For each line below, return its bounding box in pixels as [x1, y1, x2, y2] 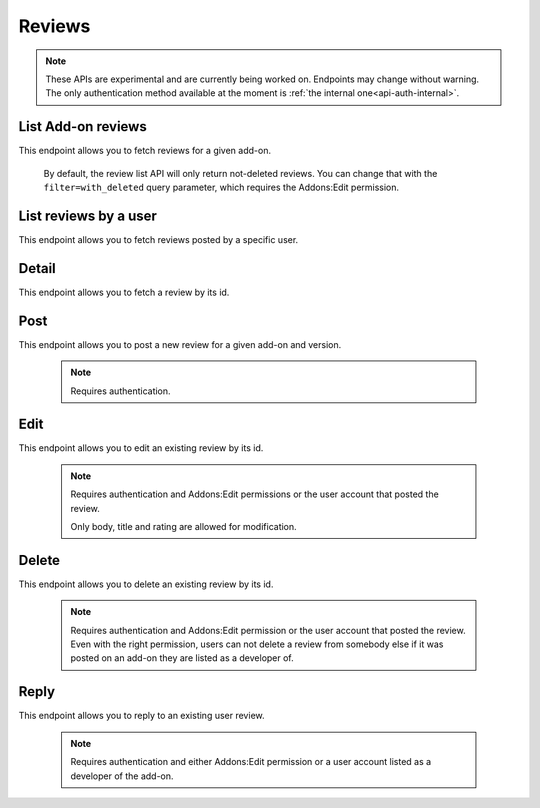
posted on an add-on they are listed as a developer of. [70, 652, 294, 664]
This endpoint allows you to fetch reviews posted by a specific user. [18, 233, 299, 245]
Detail [18, 260, 57, 277]
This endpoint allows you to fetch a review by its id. [18, 286, 230, 298]
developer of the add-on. [70, 770, 174, 782]
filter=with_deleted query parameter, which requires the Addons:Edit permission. [43, 181, 400, 194]
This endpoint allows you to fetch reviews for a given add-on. [18, 145, 272, 157]
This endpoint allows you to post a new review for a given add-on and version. [18, 338, 342, 350]
